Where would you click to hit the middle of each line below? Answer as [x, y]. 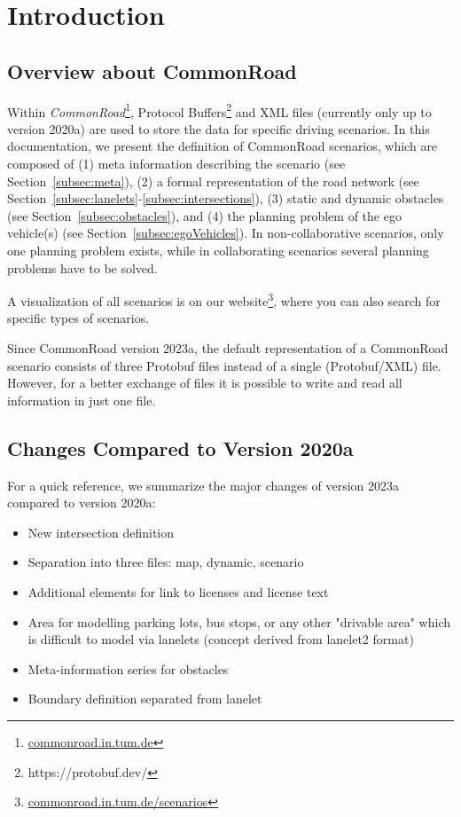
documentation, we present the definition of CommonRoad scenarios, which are [223, 146]
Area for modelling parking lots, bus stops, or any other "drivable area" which [239, 621]
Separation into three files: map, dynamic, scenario [166, 562]
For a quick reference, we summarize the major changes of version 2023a [203, 485]
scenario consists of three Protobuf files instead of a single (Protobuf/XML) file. [224, 365]
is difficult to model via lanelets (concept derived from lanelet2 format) [221, 639]
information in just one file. [82, 400]
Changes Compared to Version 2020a [180, 448]
